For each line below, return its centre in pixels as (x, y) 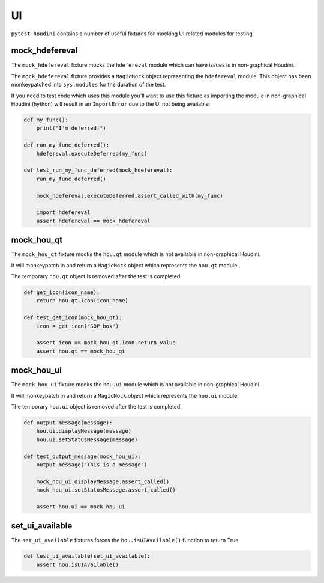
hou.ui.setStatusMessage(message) (87, 439)
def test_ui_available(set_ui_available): (87, 556)
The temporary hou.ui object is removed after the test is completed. (97, 406)
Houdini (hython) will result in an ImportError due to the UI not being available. (111, 104)
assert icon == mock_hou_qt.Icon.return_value (106, 343)
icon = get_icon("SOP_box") (78, 326)
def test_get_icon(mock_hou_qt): (73, 318)
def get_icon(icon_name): (62, 292)
